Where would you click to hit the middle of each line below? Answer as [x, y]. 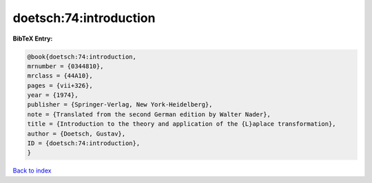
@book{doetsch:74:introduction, [82, 56]
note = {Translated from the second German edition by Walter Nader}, [149, 114]
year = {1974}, [53, 95]
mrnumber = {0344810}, [65, 66]
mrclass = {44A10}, [60, 76]
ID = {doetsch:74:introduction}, [84, 143]
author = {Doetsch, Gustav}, [76, 133]
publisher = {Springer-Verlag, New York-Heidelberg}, [120, 105]
